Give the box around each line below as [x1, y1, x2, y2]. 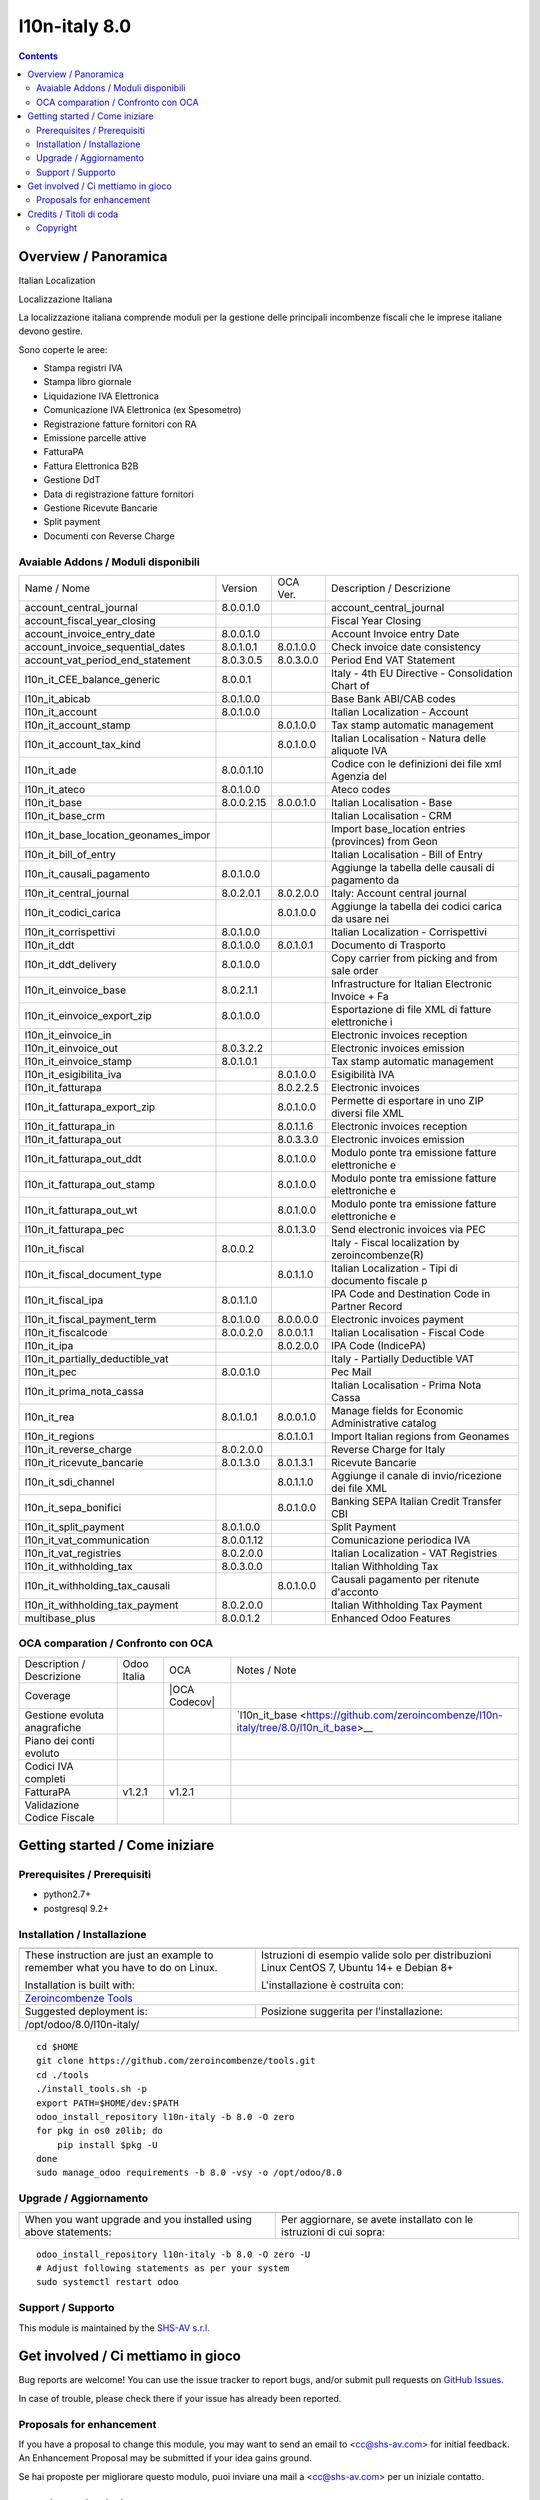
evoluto [24, 1746, 60, 1760]
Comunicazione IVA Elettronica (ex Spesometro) [43, 404, 242, 416]
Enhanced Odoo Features [330, 1611, 451, 1625]
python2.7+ [43, 1888, 92, 1900]
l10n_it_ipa [24, 1338, 74, 1352]
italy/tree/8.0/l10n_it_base [236, 1720, 358, 1734]
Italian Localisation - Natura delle [330, 731, 487, 745]
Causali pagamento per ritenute [330, 1572, 480, 1586]
